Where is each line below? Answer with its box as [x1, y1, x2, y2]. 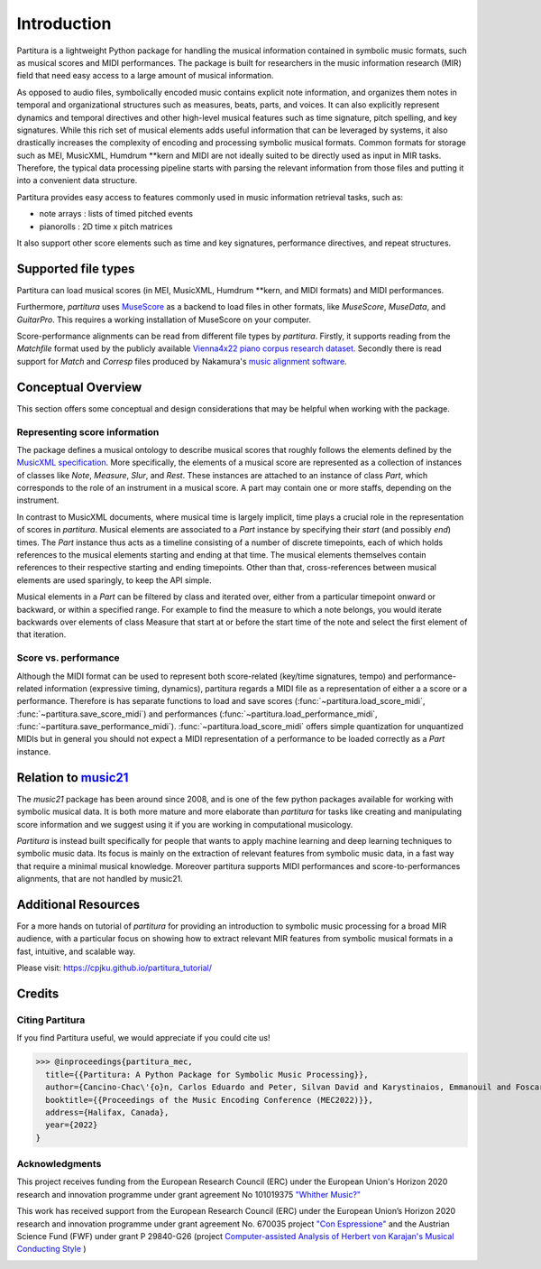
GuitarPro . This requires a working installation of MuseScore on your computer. [16, 314, 311, 325]
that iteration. [16, 629, 67, 640]
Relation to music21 [16, 770, 129, 785]
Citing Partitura [16, 1014, 86, 1026]
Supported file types [16, 261, 135, 276]
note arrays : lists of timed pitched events [39, 208, 194, 219]
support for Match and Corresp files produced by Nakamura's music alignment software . [16, 356, 347, 366]
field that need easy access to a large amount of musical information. [16, 70, 274, 81]
